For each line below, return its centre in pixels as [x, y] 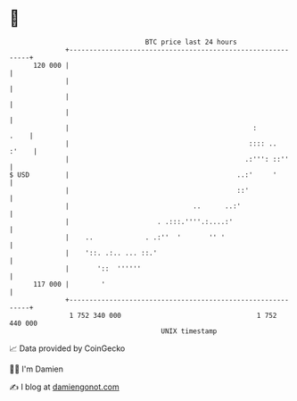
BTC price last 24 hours [191, 42]
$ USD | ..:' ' [143, 175]
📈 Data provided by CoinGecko [67, 348]
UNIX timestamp [189, 331]
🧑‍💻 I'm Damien [37, 369]
